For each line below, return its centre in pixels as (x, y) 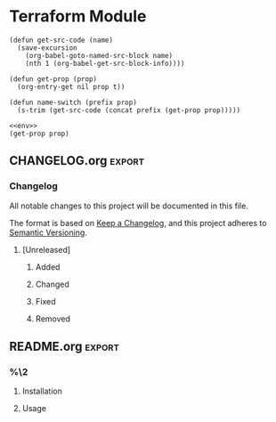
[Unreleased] (46, 249)
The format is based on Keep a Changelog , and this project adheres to (138, 223)
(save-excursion (47, 48)
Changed (52, 284)
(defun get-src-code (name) (61, 40)
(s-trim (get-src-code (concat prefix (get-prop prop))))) (129, 110)
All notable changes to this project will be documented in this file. (129, 206)
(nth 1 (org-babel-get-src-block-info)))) (105, 63)
